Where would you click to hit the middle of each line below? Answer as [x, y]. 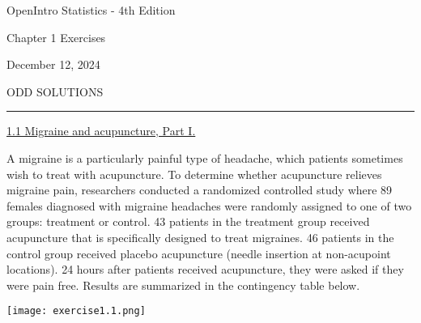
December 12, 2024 [53, 64]
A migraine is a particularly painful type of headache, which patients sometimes [205, 157]
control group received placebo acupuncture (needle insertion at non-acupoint [199, 253]
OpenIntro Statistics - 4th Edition [91, 10]
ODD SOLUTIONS [55, 91]
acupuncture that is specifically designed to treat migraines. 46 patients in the [200, 237]
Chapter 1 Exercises [56, 37]
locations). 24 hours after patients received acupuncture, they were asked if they [205, 269]
